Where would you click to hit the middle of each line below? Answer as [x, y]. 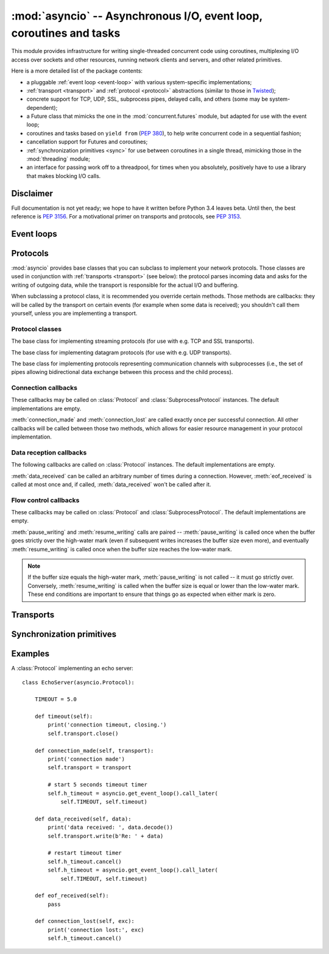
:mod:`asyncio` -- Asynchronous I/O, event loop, [137, 16]
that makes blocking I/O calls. [64, 176]
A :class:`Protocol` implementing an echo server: [72, 669]
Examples [30, 654]
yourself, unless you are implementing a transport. [74, 313]
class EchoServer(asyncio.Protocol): [79, 682]
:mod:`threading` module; [58, 159]
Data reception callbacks [49, 453]
